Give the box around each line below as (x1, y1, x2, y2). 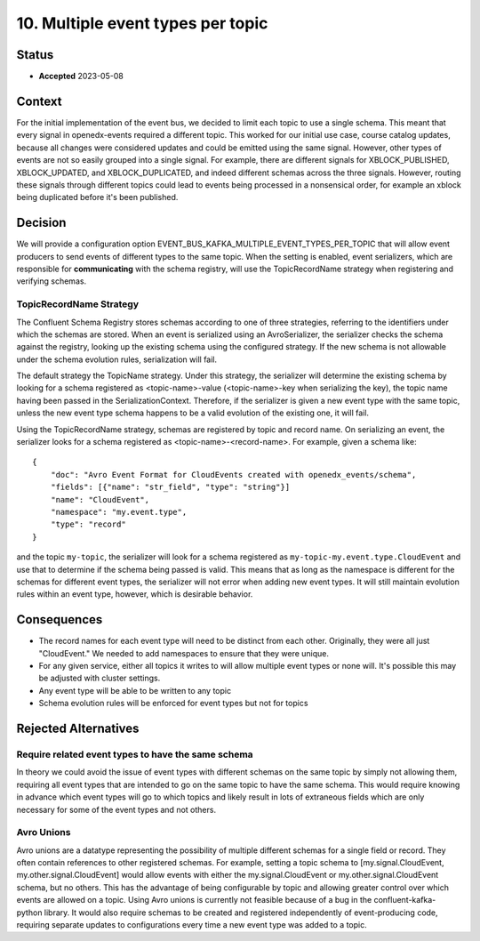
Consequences (16, 612, 103, 627)
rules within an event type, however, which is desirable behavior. (16, 589, 253, 599)
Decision (16, 215, 67, 230)
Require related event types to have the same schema (16, 748, 253, 760)
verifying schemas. (16, 276, 87, 286)
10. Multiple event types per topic (16, 13, 268, 33)
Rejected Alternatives (16, 721, 140, 736)
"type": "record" (50, 519, 126, 529)
